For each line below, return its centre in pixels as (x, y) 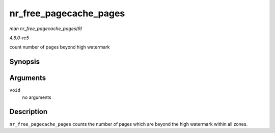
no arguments (37, 97)
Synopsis (25, 62)
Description (29, 112)
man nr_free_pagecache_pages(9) (46, 29)
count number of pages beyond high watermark (60, 47)
